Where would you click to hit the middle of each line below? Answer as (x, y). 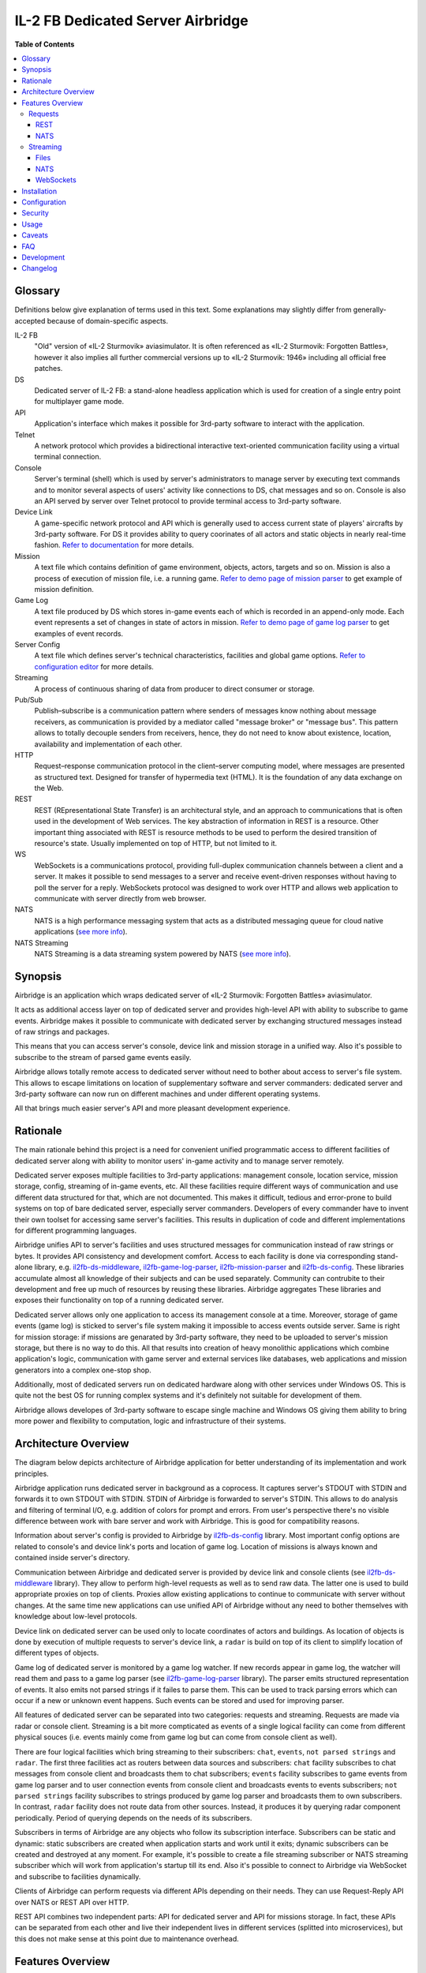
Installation (39, 191)
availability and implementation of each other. (108, 744)
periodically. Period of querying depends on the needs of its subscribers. (133, 1818)
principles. (32, 1473)
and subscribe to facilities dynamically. (78, 1876)
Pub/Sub (29, 699)
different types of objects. (57, 1653)
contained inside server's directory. (72, 1558)
